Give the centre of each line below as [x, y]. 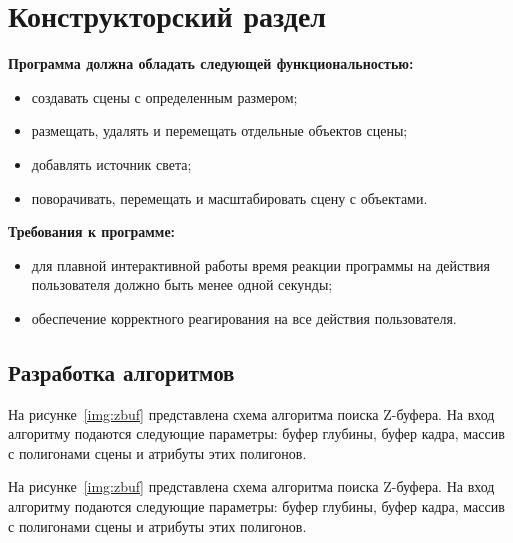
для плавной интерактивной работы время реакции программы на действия [260, 264]
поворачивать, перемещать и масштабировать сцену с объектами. [229, 197]
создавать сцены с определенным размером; [164, 96]
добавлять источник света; [111, 163]
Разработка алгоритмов [121, 371]
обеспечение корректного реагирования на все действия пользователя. [244, 317]
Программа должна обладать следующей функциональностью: [211, 63]
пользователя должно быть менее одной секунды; [182, 284]
